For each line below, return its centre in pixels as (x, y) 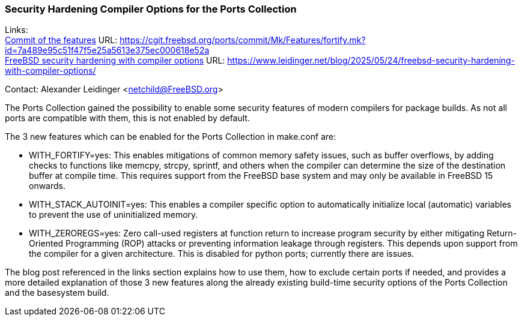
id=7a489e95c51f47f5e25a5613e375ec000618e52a (107, 50)
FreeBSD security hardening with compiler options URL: (115, 61)
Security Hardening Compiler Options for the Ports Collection (151, 9)
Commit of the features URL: (61, 40)
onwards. (47, 186)
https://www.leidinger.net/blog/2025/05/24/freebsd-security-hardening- (371, 61)
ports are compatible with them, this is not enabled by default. (127, 118)
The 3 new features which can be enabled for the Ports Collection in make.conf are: (171, 137)
